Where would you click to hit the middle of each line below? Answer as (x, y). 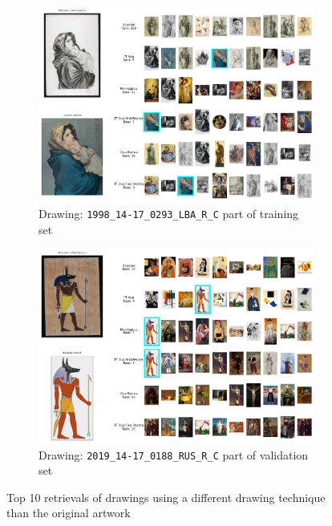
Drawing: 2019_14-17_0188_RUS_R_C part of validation (174, 454)
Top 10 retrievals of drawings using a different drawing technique (166, 497)
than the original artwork (69, 513)
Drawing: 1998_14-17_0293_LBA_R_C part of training (169, 213)
